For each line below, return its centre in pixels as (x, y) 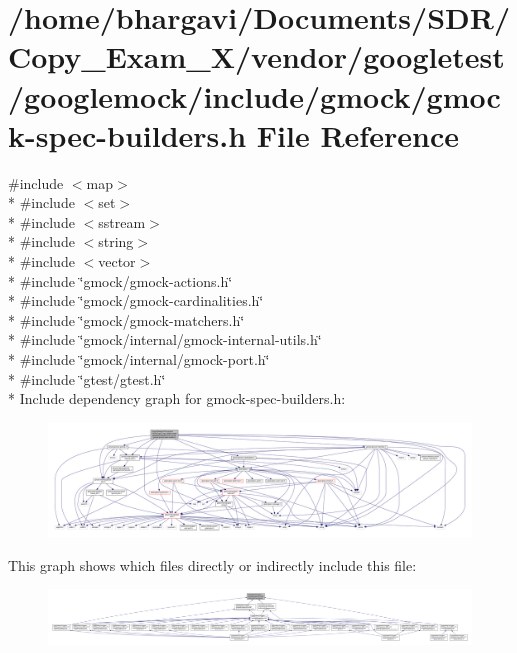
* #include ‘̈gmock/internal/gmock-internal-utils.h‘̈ (165, 339)
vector (117, 261)
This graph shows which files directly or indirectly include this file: (212, 564)
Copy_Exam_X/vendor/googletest (256, 56)
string (116, 241)
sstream (122, 221)
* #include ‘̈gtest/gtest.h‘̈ (87, 378)
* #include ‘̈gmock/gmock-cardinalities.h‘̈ (136, 300)
